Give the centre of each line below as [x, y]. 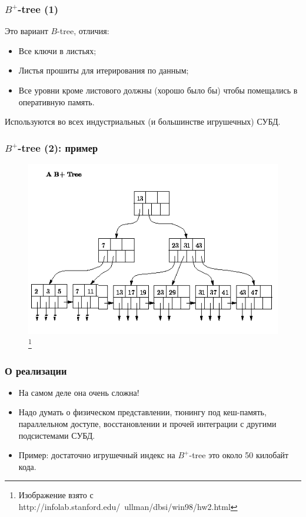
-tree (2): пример [58, 147]
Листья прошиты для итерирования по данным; [104, 70]
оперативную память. [56, 101]
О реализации [36, 370]
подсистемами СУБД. [57, 435]
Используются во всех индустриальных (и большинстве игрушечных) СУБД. [143, 121]
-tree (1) [38, 9]
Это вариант [26, 31]
